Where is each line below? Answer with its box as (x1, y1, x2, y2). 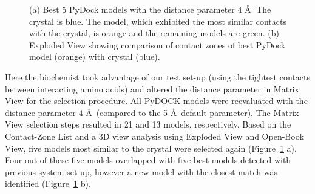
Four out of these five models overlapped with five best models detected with (5, 154, 291, 166)
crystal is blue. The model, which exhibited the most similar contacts (29, 15, 286, 27)
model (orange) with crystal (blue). (29, 50, 160, 63)
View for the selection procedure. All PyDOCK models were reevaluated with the (5, 94, 308, 107)
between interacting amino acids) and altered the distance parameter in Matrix (5, 82, 299, 95)
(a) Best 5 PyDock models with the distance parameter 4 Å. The (29, 3, 271, 15)
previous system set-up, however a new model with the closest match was (5, 165, 277, 178)
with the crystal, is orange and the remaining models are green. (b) (29, 27, 279, 39)
